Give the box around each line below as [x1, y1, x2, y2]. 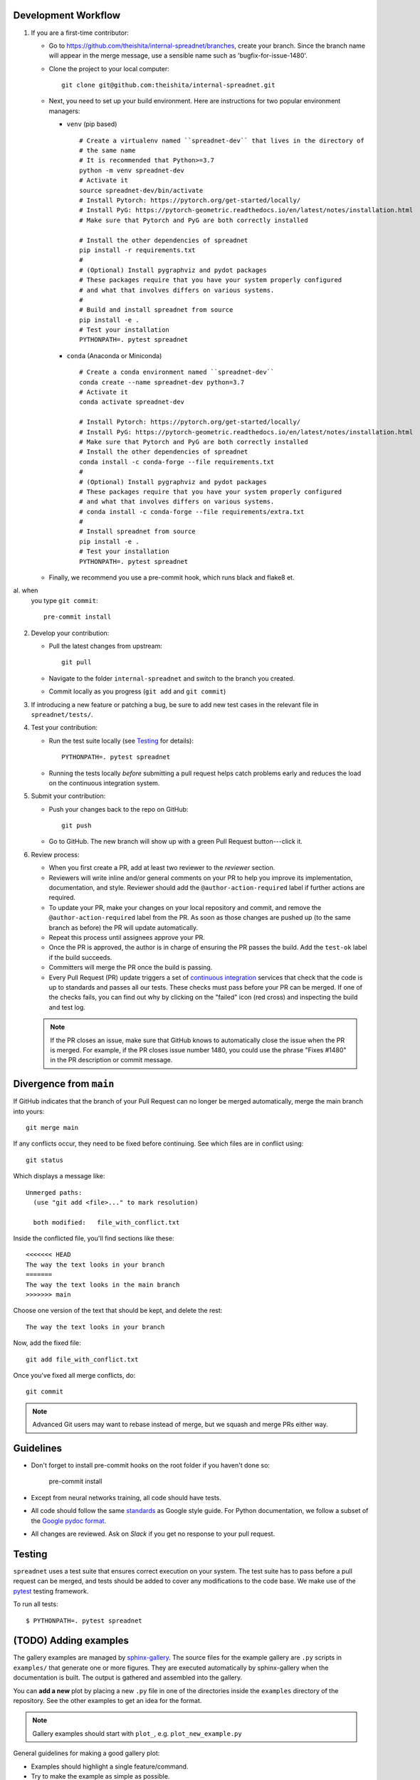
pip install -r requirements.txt [79, 246, 196, 254]
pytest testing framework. [13, 1586, 89, 1595]
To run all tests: [13, 1600, 58, 1608]
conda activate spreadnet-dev [79, 398, 185, 406]
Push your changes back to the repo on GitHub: [48, 805, 189, 813]
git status [26, 1156, 64, 1164]
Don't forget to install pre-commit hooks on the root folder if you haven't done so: [31, 1461, 271, 1470]
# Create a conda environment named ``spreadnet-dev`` [79, 368, 275, 377]
